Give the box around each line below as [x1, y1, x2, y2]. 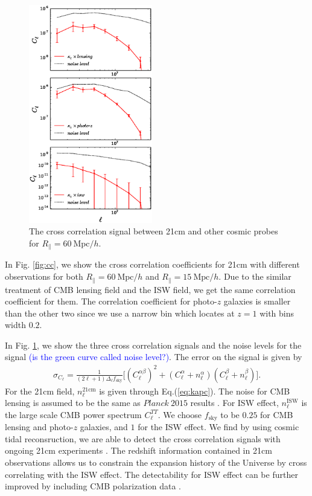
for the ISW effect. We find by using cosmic [138, 420, 299, 433]
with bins [259, 306, 294, 319]
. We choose [158, 408, 202, 420]
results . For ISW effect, [190, 396, 279, 409]
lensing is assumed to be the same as [5, 396, 141, 409]
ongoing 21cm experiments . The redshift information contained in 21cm [5, 444, 272, 457]
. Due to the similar [218, 270, 291, 283]
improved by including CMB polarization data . [5, 480, 181, 492]
